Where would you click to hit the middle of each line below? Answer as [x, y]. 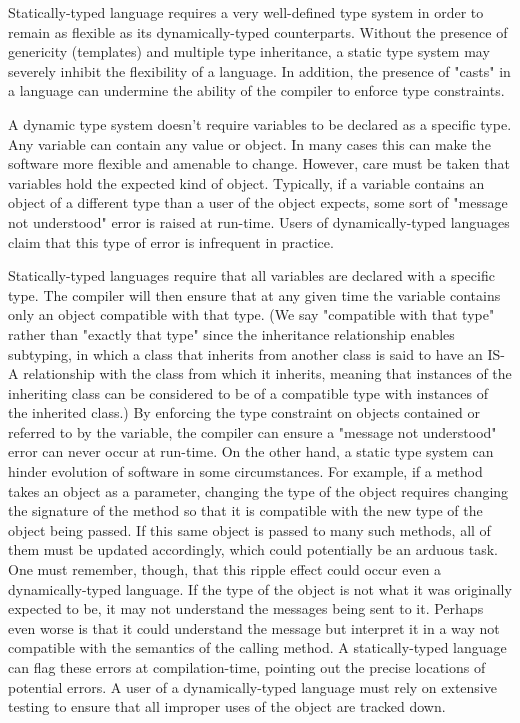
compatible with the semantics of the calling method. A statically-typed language [257, 647]
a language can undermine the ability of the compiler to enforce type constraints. [256, 90]
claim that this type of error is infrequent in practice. [171, 241]
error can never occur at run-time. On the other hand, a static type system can [251, 451]
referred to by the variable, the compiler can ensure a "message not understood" [252, 431]
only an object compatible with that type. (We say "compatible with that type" [251, 314]
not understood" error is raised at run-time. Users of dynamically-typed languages [259, 221]
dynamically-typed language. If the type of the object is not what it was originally [260, 588]
